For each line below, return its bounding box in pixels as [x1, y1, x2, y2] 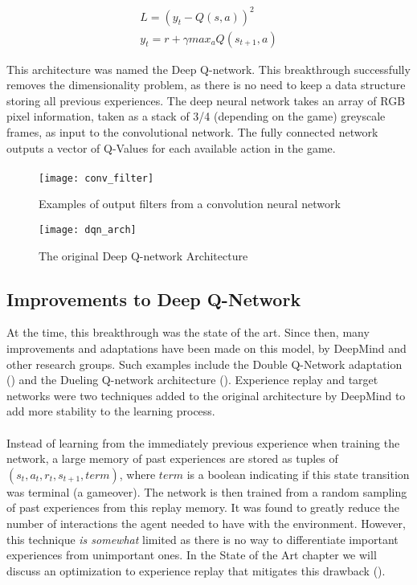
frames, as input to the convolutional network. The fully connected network [6, 123, 378, 140]
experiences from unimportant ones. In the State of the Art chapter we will [6, 546, 377, 563]
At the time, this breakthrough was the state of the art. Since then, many [6, 324, 370, 341]
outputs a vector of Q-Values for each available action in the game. [6, 139, 336, 156]
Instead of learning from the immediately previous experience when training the [6, 434, 400, 451]
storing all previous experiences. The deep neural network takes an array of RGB [6, 92, 406, 108]
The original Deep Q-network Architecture [39, 247, 248, 264]
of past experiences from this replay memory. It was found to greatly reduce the [6, 499, 399, 516]
